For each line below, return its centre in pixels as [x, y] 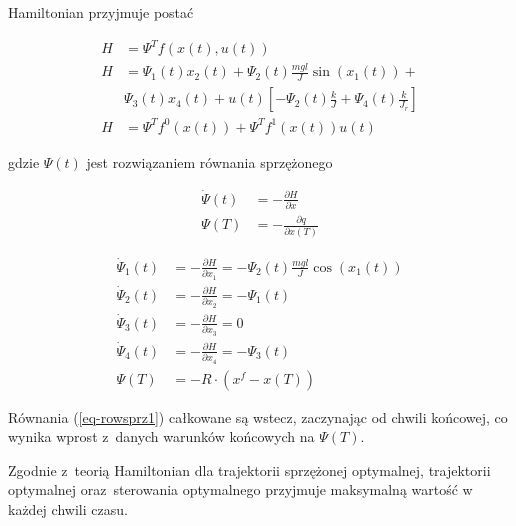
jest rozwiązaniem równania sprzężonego [209, 161]
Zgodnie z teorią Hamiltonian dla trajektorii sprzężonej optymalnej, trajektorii [249, 469]
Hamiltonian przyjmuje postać [101, 12]
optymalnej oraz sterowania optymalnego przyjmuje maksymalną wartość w [240, 489]
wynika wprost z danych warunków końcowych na [161, 436]
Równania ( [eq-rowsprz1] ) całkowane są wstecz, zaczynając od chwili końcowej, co [258, 416]
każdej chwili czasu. [68, 509]
